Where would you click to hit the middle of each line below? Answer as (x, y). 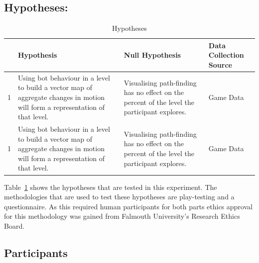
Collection (226, 55)
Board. (14, 225)
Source (220, 64)
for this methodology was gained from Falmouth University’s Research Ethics (122, 216)
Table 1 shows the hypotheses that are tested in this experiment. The (111, 187)
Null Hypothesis (152, 55)
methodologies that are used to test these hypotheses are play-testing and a (119, 197)
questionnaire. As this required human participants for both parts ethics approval (128, 206)
